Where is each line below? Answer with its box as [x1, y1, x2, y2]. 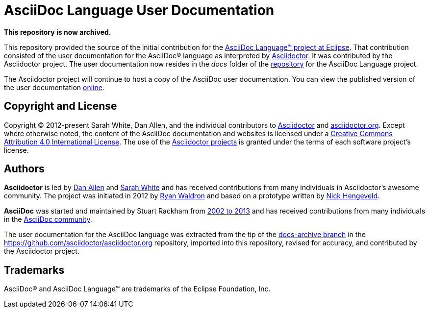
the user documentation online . [4, 83, 104, 92]
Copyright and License [4, 100, 117, 113]
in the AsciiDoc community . [4, 215, 92, 224]
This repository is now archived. [4, 27, 111, 36]
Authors [4, 163, 45, 175]
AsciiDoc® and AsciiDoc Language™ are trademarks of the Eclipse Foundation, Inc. [4, 285, 271, 293]
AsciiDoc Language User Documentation [4, 2, 275, 19]
